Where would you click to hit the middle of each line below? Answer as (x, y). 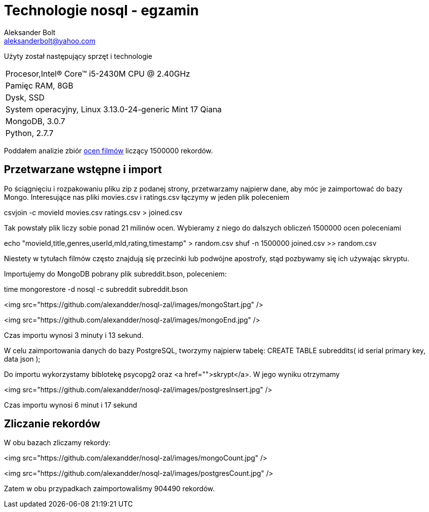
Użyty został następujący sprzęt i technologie (78, 56)
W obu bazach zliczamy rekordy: (57, 443)
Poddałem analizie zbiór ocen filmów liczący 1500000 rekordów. (108, 150)
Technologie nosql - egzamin (102, 10)
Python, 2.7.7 (29, 133)
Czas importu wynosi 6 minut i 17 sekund (71, 405)
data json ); (22, 359)
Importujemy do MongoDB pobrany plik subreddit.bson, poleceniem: (115, 274)
